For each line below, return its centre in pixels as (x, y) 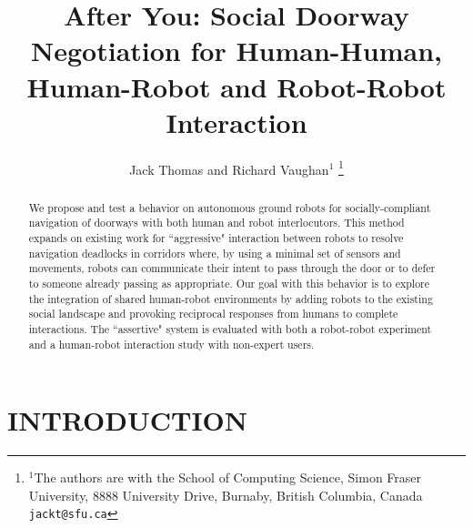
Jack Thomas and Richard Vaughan (229, 169)
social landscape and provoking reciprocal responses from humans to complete (213, 314)
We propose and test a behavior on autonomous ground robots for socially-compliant (230, 207)
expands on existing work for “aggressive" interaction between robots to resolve (216, 238)
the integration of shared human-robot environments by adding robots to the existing (231, 298)
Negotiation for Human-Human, (236, 51)
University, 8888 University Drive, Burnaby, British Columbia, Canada (226, 495)
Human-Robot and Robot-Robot (236, 86)
